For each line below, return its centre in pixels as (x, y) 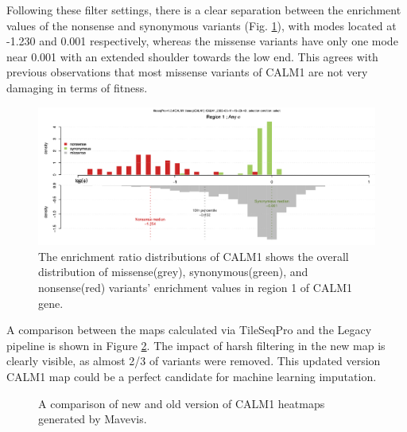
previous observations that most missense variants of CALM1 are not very (187, 72)
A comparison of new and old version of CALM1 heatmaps (182, 403)
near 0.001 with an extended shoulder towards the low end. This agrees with (192, 56)
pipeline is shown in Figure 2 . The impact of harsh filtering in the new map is (196, 345)
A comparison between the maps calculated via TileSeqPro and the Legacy (189, 330)
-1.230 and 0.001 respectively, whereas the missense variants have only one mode (202, 41)
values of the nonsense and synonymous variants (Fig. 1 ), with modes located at (202, 25)
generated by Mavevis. (93, 419)
